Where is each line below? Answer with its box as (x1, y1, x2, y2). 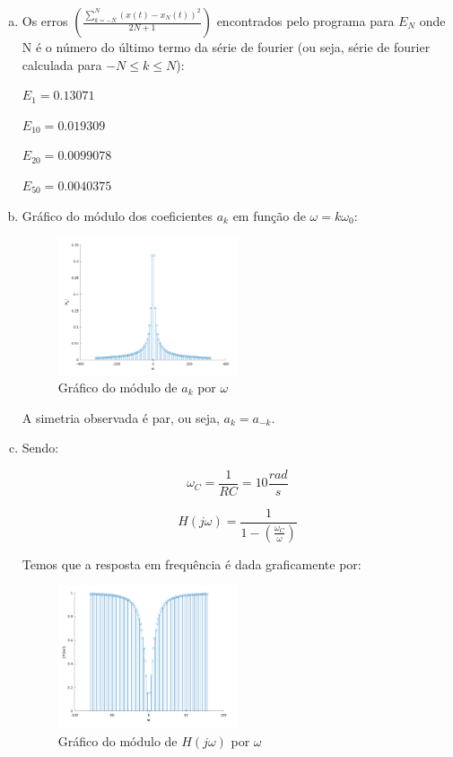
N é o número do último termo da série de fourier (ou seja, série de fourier (22, 38, 431, 56)
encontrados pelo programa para (216, 12, 395, 30)
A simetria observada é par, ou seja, (22, 408, 220, 427)
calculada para (22, 55, 102, 74)
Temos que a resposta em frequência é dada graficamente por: (22, 554, 362, 573)
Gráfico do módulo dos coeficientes (22, 206, 213, 224)
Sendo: (22, 438, 59, 457)
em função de (232, 206, 306, 224)
